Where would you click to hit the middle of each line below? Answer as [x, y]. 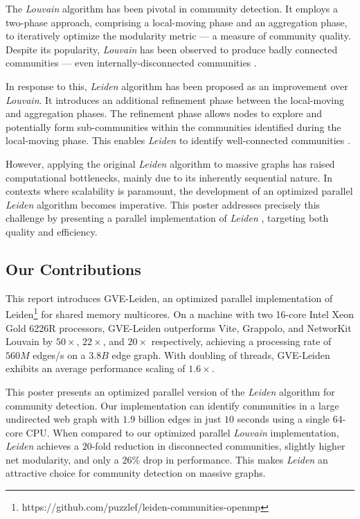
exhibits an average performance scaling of [96, 368]
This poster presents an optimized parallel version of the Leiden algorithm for [170, 391]
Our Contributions [73, 269]
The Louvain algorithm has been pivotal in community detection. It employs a [172, 8]
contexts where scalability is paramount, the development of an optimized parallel [179, 191]
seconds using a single [283, 419]
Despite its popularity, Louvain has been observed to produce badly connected [172, 49]
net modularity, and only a [62, 459]
